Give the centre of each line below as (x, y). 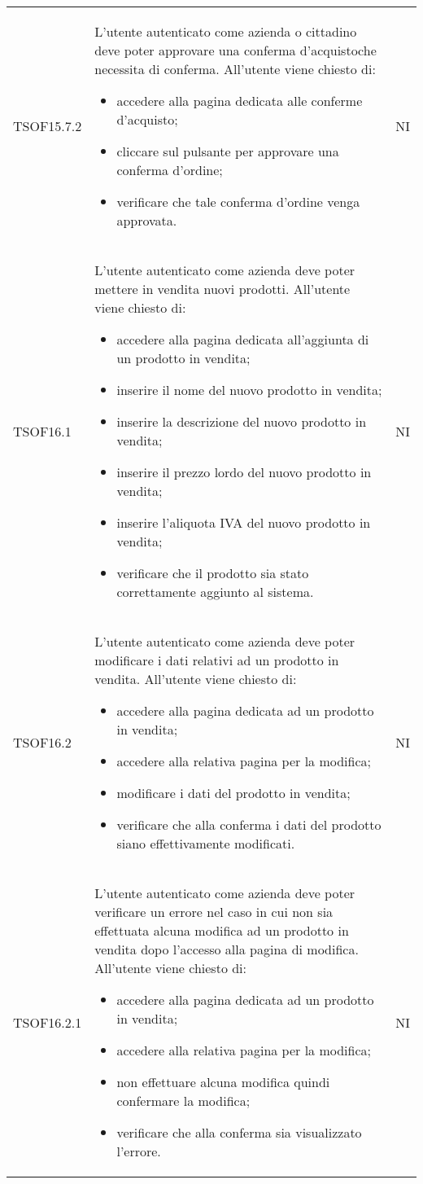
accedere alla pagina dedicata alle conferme (240, 101)
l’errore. (139, 1151)
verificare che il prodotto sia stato (213, 573)
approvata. (147, 220)
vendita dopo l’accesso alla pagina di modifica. (227, 949)
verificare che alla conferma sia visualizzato (239, 1132)
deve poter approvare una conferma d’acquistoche (235, 50)
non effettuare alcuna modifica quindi (223, 1082)
